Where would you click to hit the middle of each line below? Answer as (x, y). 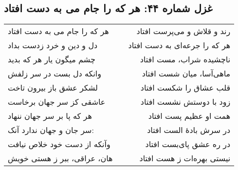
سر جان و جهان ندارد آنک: (51, 130)
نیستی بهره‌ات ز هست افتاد (185, 158)
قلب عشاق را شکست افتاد (185, 88)
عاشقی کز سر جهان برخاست (57, 102)
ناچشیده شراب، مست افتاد (185, 59)
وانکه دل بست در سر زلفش (55, 74)
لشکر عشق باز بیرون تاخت (53, 88)
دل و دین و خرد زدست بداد (53, 45)
